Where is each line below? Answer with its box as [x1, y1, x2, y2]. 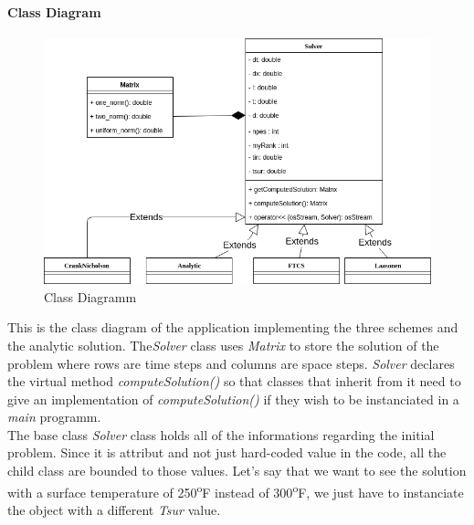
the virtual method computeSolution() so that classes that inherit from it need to [7, 372, 461, 391]
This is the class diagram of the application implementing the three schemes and [7, 318, 458, 337]
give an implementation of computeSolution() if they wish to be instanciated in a [7, 389, 459, 408]
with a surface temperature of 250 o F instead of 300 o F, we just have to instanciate [7, 479, 464, 501]
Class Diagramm [44, 287, 137, 306]
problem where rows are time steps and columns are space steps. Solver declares [7, 353, 455, 373]
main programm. [7, 407, 101, 426]
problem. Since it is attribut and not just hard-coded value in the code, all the [7, 443, 447, 462]
